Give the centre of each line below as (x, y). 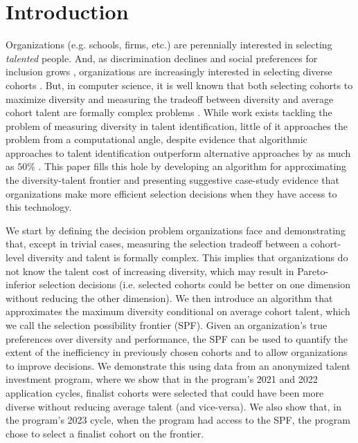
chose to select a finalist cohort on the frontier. (105, 433)
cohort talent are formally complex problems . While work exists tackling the (169, 112)
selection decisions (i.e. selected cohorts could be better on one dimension (195, 284)
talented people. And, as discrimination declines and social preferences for (162, 58)
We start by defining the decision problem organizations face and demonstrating (176, 230)
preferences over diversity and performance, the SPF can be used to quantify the (177, 338)
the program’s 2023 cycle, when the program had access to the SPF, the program (178, 420)
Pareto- (313, 271)
